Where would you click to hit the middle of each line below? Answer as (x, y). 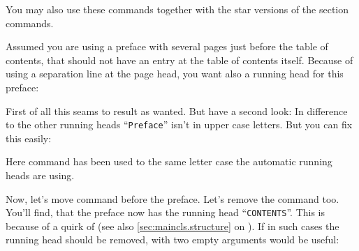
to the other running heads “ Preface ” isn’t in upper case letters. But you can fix (179, 124)
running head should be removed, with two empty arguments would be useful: (173, 239)
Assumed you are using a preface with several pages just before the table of (167, 46)
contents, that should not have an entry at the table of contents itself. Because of (179, 60)
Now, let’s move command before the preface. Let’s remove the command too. (173, 198)
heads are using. (40, 175)
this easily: (29, 138)
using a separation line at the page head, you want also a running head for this (175, 74)
